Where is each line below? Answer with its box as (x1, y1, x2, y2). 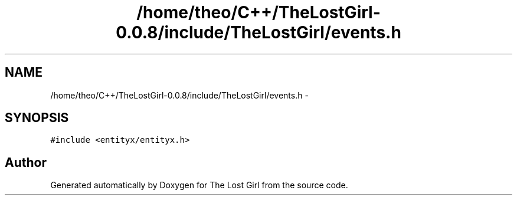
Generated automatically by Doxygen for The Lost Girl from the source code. (50, 180, 348, 191)
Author (5, 155, 47, 170)
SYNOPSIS (5, 110, 69, 126)
